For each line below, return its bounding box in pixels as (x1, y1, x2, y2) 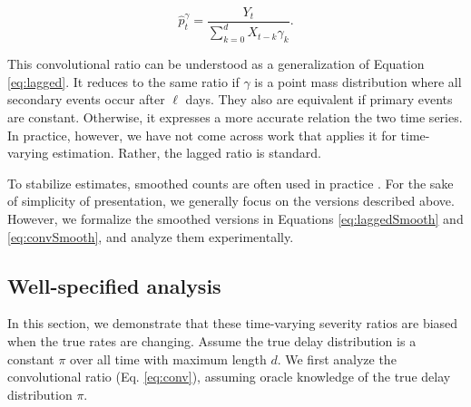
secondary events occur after (7, 90, 165, 109)
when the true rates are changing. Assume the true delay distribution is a (7, 331, 417, 350)
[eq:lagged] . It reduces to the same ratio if (7, 72, 240, 91)
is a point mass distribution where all (254, 72, 462, 91)
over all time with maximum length (70, 349, 267, 368)
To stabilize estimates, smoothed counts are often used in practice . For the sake (7, 173, 454, 192)
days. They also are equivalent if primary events (185, 90, 453, 109)
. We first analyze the (277, 349, 397, 368)
